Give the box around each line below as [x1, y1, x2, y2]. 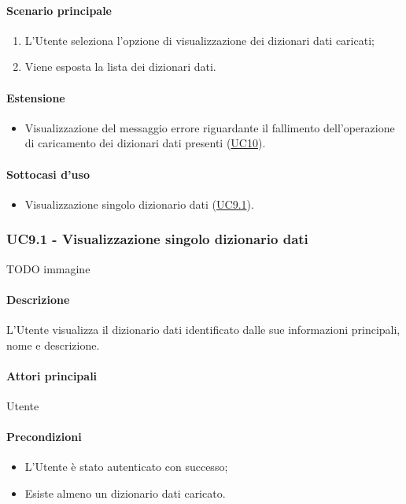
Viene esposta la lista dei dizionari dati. [24, 58, 216, 75]
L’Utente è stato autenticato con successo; [24, 458, 228, 475]
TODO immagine [6, 260, 90, 276]
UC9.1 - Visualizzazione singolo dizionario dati [6, 229, 308, 249]
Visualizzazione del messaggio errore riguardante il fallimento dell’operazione [24, 119, 395, 135]
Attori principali [6, 367, 98, 384]
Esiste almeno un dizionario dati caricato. [24, 484, 226, 501]
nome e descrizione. [6, 336, 100, 353]
